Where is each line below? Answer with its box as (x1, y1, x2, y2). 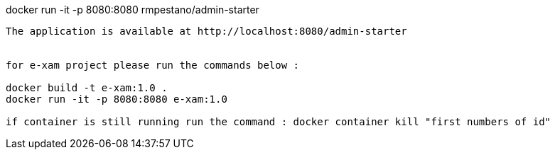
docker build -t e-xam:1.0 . (6, 82, 168, 93)
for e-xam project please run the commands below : (6, 59, 300, 71)
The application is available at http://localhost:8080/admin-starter (6, 25, 407, 37)
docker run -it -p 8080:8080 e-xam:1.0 (6, 93, 227, 105)
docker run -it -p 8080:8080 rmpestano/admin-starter (6, 4, 259, 16)
